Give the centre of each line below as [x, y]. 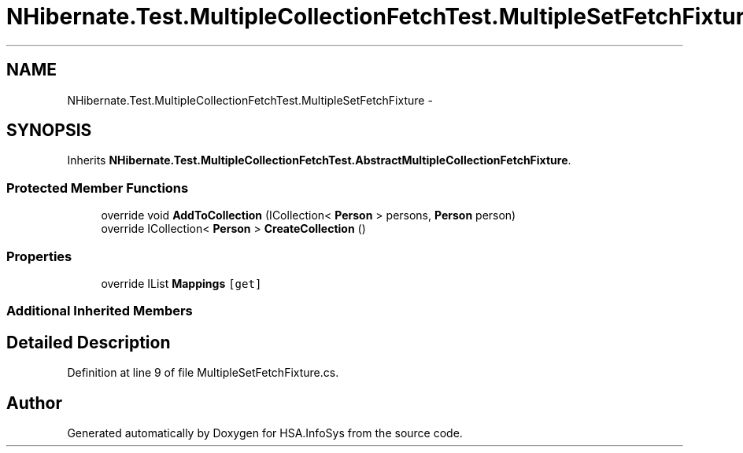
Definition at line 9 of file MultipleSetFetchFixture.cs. [203, 373]
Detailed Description [89, 342]
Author [34, 403]
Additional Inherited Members [100, 311]
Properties [39, 256]
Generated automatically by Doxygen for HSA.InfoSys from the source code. [265, 433]
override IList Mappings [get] [181, 283]
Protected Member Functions [98, 188]
